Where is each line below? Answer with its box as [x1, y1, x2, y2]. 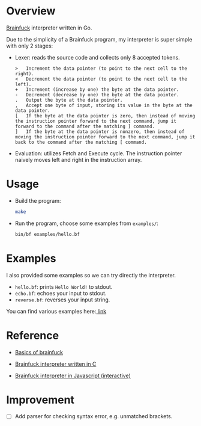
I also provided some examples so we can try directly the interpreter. [6, 271, 176, 279]
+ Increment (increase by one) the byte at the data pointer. [14, 86, 179, 93]
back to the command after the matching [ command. [14, 139, 147, 145]
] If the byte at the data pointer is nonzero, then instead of [14, 128, 185, 135]
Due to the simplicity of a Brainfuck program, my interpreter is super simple [6, 35, 193, 43]
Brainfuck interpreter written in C [14, 360, 97, 368]
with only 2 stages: [6, 42, 53, 49]
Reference [6, 329, 59, 342]
